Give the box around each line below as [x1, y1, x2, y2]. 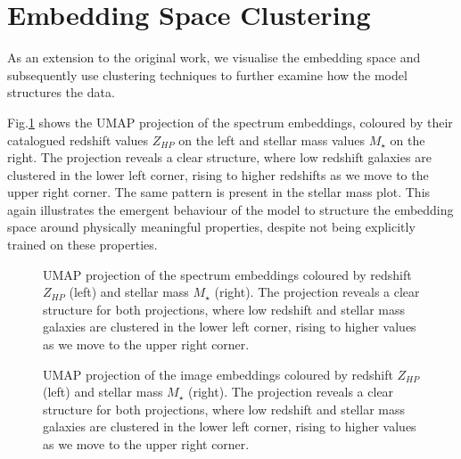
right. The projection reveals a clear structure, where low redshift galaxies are [7, 148, 432, 167]
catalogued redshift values [7, 130, 149, 149]
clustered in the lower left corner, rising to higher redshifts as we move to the [7, 165, 429, 184]
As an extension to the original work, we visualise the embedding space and [7, 48, 421, 67]
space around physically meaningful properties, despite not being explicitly [7, 217, 416, 236]
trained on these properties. [7, 235, 158, 254]
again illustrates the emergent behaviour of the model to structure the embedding [7, 200, 454, 218]
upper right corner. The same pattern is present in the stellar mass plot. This [7, 183, 431, 201]
